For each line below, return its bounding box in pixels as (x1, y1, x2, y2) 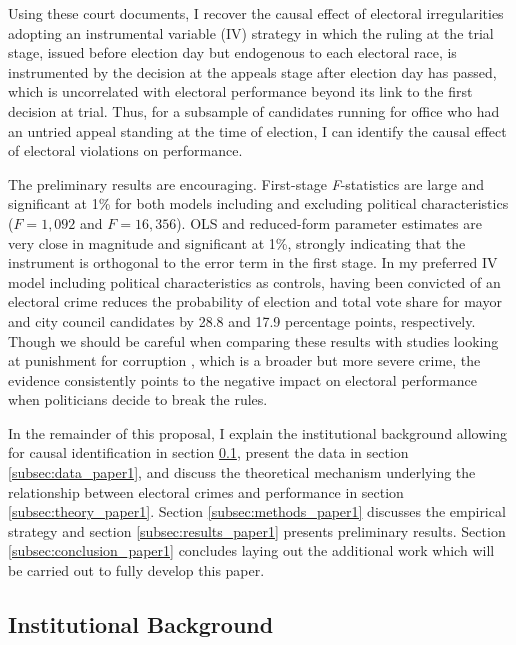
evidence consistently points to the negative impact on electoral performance (8, 369, 477, 390)
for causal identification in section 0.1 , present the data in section (8, 442, 409, 463)
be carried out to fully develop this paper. (8, 560, 265, 581)
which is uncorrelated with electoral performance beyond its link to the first (8, 81, 473, 102)
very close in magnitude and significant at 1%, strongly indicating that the (8, 232, 466, 253)
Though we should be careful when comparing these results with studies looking (8, 330, 499, 351)
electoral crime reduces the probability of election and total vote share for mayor (8, 291, 502, 312)
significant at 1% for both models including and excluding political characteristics (8, 193, 509, 214)
